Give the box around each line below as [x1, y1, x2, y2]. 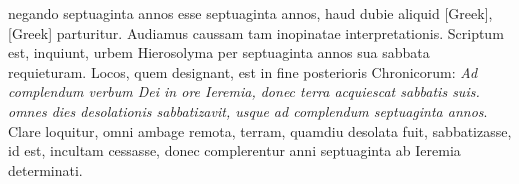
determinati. [8, 159, 83, 180]
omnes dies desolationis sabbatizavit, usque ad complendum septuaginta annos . [8, 100, 488, 121]
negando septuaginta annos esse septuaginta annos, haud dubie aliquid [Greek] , [8, 3, 493, 23]
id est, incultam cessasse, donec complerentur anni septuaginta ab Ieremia [8, 140, 461, 161]
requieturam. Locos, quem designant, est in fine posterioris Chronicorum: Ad [8, 61, 478, 82]
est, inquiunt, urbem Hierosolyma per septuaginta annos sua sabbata [8, 42, 430, 63]
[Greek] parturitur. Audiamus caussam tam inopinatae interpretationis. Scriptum [8, 22, 504, 43]
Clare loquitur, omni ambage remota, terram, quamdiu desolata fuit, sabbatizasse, [8, 120, 512, 141]
